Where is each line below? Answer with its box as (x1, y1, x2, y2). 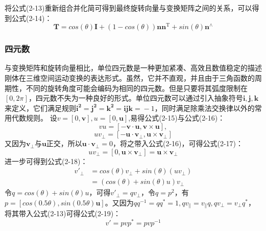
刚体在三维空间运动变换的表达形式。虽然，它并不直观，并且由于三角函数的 (5, 73, 255, 83)
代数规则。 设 (11, 112, 57, 123)
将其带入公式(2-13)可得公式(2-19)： (5, 208, 121, 219)
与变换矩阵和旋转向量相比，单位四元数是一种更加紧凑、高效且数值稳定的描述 (5, 62, 262, 73)
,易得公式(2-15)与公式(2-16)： (128, 112, 225, 123)
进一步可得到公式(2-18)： (5, 155, 88, 166)
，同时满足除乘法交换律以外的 (154, 102, 255, 113)
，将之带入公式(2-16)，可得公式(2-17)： (112, 138, 244, 149)
